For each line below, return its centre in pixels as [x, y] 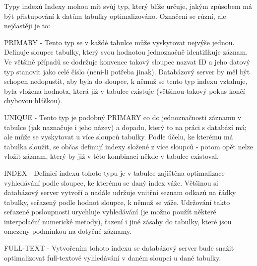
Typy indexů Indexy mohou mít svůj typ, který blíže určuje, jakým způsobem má [128, 6]
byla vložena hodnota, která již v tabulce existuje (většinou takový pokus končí [125, 91]
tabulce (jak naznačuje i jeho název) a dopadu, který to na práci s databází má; [126, 127]
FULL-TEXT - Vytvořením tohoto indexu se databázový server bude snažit [119, 248]
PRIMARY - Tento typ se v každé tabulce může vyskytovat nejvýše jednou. [119, 42]
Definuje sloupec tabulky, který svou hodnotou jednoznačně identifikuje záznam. [126, 52]
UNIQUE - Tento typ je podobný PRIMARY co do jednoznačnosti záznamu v [123, 117]
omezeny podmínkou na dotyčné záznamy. [68, 231]
